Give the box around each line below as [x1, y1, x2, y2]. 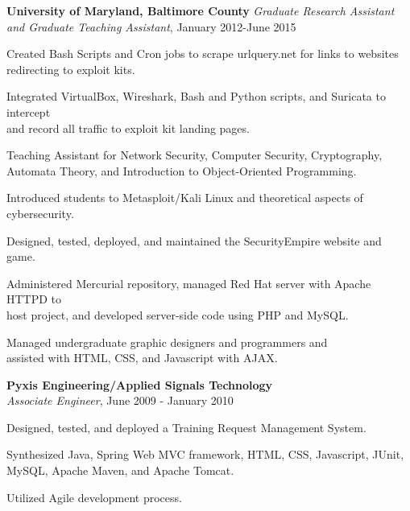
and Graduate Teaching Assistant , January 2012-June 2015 [6, 18, 296, 35]
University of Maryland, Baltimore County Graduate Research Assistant [6, 2, 395, 19]
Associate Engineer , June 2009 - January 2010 [6, 392, 234, 409]
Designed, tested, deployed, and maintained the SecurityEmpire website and [6, 232, 382, 249]
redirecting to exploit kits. [6, 60, 135, 77]
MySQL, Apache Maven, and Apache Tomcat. [6, 462, 234, 479]
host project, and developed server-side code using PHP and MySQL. [6, 306, 349, 323]
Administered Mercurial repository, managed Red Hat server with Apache [6, 274, 371, 291]
